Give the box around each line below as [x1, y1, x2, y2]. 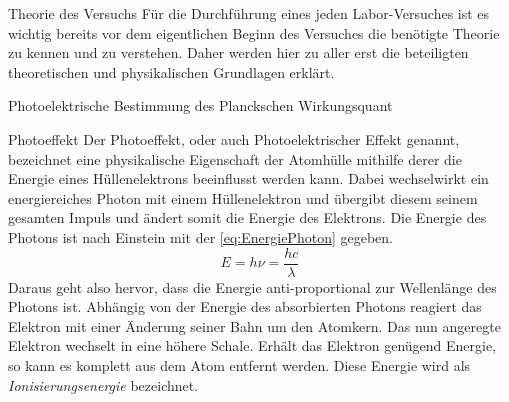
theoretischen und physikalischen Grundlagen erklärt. [8, 61, 335, 82]
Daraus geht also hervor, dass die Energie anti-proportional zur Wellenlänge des [8, 276, 497, 297]
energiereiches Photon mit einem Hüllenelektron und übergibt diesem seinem [8, 187, 478, 208]
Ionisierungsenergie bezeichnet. [8, 374, 199, 395]
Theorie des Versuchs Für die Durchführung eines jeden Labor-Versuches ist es [8, 3, 490, 23]
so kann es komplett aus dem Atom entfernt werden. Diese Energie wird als [8, 354, 471, 375]
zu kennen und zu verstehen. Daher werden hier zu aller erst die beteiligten [8, 42, 469, 63]
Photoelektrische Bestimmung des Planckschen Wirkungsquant [8, 95, 393, 116]
